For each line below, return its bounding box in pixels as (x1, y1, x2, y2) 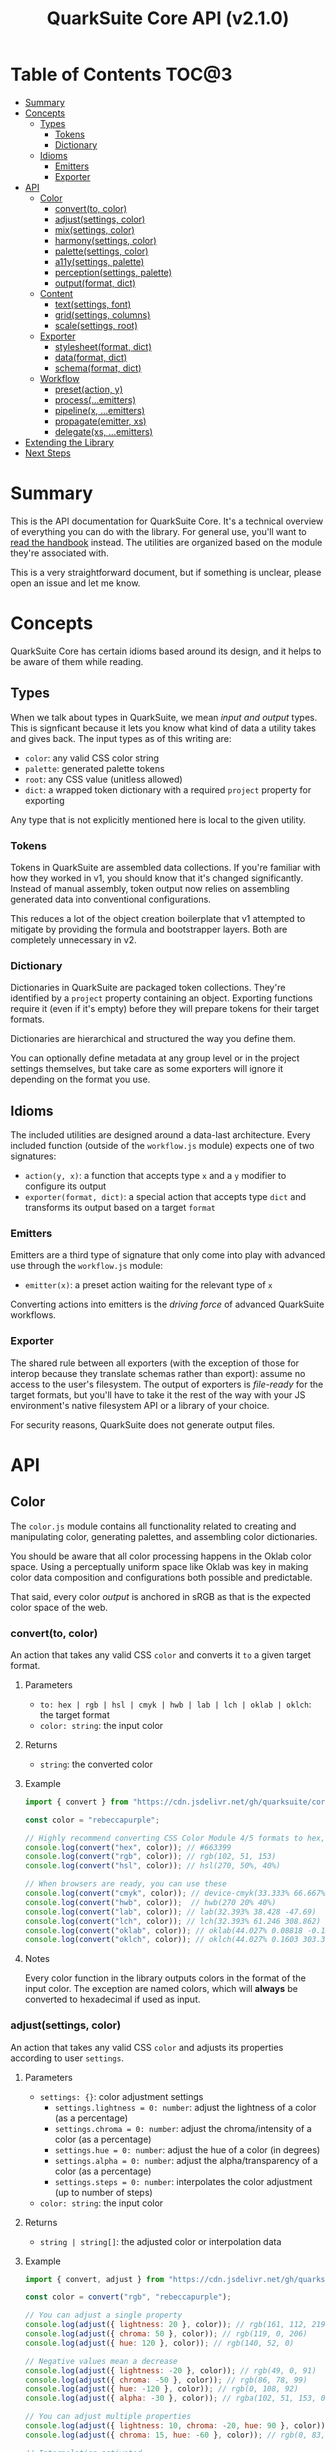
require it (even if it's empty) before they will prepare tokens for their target (10, 1003, 320, 1015)
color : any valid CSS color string (24, 752, 160, 764)
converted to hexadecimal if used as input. (24, 1993, 201, 2006)
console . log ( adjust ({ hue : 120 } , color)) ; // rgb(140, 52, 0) (24, 2338, 295, 2348)
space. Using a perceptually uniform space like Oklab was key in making (10, 1560, 309, 1572)
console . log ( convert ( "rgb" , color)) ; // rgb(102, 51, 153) (24, 1852, 277, 1862)
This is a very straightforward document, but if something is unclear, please (10, 566, 322, 578)
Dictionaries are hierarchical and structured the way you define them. (10, 1033, 297, 1045)
